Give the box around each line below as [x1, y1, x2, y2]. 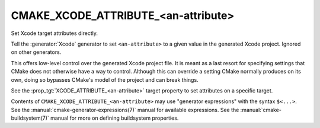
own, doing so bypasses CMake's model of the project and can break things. [11, 76, 199, 83]
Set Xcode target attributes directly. [11, 30, 98, 37]
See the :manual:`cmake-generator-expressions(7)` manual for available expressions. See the [11, 106, 239, 113]
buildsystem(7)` [11, 114, 50, 121]
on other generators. [11, 49, 62, 56]
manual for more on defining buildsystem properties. [50, 114, 179, 121]
